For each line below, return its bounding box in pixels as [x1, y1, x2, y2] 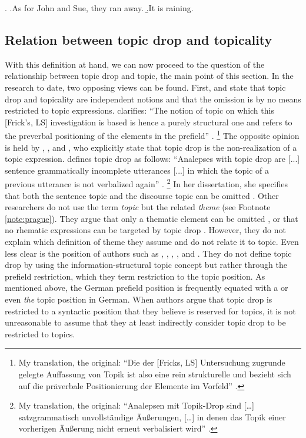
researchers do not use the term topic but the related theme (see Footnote [5, 201, 271, 213]
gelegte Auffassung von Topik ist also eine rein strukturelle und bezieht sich [18, 367, 291, 380]
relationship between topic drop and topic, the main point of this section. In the [5, 69, 294, 82]
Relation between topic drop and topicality [5, 30, 272, 48]
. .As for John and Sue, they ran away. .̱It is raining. [5, 2, 194, 14]
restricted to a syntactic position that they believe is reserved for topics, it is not [5, 304, 296, 317]
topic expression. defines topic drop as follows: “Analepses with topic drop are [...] [5, 152, 300, 165]
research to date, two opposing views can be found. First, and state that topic [5, 81, 286, 93]
